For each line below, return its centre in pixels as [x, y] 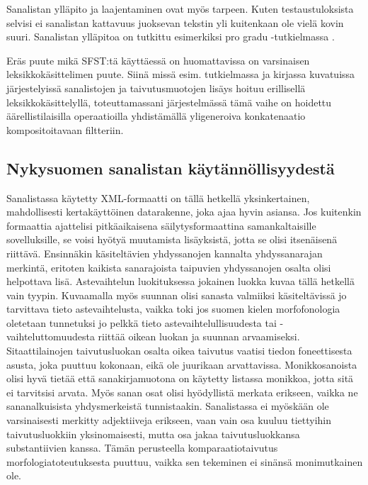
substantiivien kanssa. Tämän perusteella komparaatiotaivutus [142, 448]
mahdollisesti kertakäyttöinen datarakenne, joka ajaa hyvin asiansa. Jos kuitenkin [184, 212]
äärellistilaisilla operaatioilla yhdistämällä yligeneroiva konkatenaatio [156, 116]
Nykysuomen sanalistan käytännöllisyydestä [171, 168]
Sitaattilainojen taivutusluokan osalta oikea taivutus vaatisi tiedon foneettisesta [179, 351]
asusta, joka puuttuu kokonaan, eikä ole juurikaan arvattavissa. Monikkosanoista [182, 364]
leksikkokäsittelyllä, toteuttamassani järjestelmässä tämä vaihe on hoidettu [169, 102]
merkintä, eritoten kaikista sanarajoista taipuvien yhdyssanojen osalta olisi [169, 267]
